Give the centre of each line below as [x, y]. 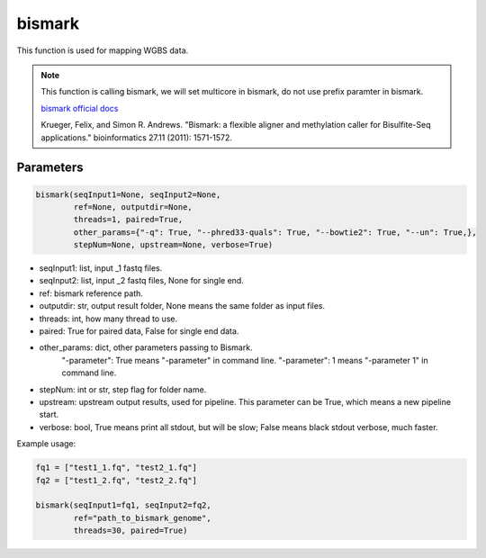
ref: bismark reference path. [91, 293]
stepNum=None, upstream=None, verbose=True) [173, 245]
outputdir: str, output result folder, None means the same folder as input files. [182, 306]
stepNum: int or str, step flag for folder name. [123, 389]
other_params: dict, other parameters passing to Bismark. [146, 347]
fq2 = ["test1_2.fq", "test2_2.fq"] [117, 480]
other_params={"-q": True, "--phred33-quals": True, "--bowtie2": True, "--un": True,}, [275, 232]
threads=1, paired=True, [128, 220]
